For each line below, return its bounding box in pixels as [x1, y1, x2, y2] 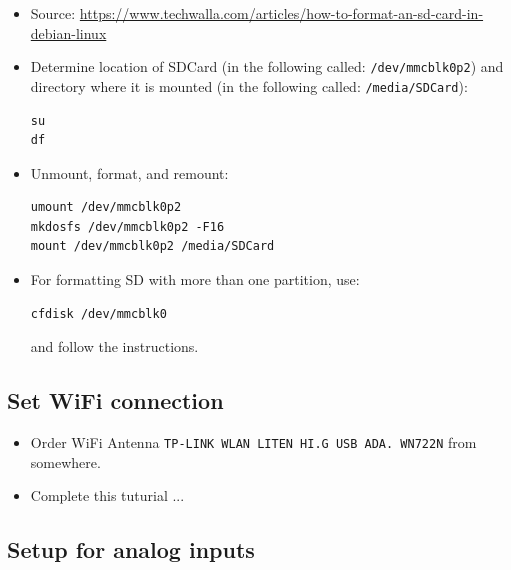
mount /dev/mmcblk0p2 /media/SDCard [30, 239, 275, 254]
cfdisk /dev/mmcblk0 [30, 306, 167, 321]
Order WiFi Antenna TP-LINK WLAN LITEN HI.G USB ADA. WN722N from [30, 432, 477, 453]
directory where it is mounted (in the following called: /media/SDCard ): [30, 75, 468, 96]
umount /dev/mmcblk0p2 [30, 200, 182, 215]
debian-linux [30, 22, 107, 43]
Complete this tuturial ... [30, 485, 185, 506]
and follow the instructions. [30, 336, 199, 357]
